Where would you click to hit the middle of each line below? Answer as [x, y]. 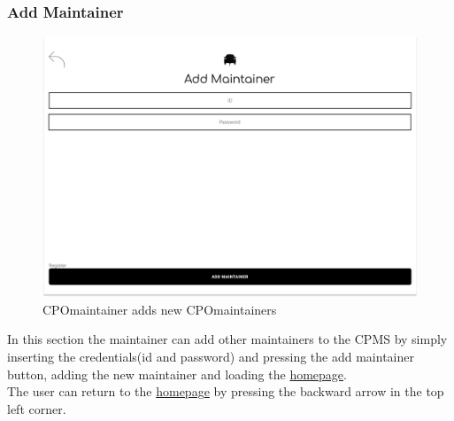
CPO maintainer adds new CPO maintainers [160, 309]
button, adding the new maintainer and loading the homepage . [177, 374]
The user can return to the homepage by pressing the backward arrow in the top [226, 391]
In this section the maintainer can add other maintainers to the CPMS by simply [227, 339]
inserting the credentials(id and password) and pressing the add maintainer [211, 356]
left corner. [37, 408]
